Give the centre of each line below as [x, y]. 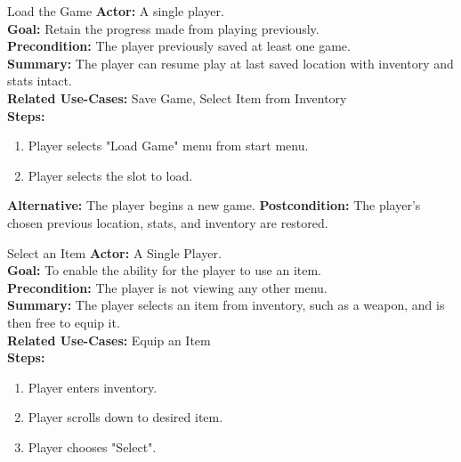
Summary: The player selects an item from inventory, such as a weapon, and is [226, 305]
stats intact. [40, 81]
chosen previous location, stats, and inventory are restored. [168, 222]
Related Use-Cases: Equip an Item [109, 340]
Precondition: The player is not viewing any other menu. [167, 287]
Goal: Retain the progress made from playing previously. [163, 28]
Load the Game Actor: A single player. [116, 11]
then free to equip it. [64, 322]
